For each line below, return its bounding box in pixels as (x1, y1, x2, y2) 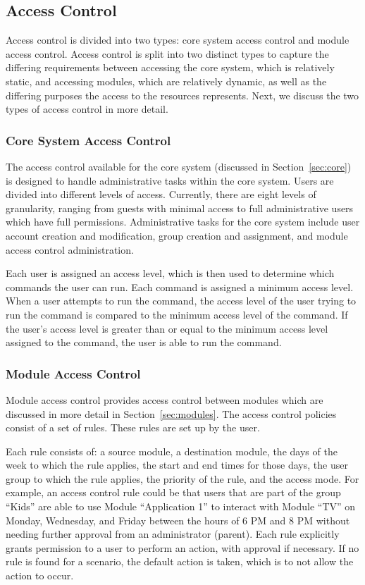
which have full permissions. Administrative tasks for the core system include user (6, 214, 360, 229)
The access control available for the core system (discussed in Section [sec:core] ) (6, 159, 352, 173)
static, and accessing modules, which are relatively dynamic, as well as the (6, 73, 327, 88)
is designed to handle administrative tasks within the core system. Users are (6, 173, 334, 187)
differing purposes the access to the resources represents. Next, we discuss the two (6, 87, 359, 102)
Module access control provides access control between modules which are (6, 392, 323, 407)
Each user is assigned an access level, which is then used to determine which (6, 266, 335, 281)
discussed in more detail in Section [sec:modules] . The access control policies (6, 406, 337, 421)
